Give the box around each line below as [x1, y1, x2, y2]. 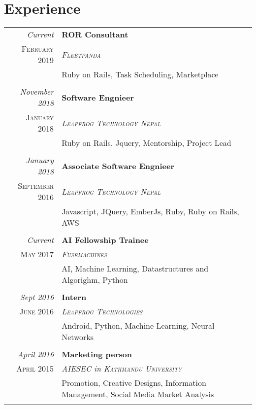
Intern [62, 291, 87, 303]
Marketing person [62, 348, 132, 360]
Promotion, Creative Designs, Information [62, 377, 206, 389]
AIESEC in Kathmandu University [62, 363, 182, 375]
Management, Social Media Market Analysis [62, 388, 214, 400]
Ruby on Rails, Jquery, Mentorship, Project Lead [62, 137, 231, 149]
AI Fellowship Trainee [62, 234, 149, 246]
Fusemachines [62, 248, 107, 260]
